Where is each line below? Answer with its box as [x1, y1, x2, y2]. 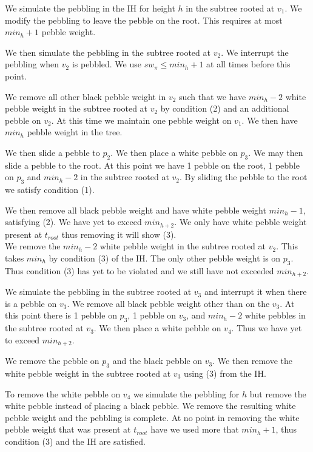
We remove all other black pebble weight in [5, 90, 166, 103]
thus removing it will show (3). [61, 228, 177, 240]
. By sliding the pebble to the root [180, 170, 308, 183]
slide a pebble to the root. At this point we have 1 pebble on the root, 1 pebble [5, 158, 300, 171]
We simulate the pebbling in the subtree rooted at [5, 285, 192, 298]
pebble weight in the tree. [27, 126, 123, 138]
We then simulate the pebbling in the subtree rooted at [5, 46, 210, 58]
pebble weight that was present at [5, 423, 131, 436]
